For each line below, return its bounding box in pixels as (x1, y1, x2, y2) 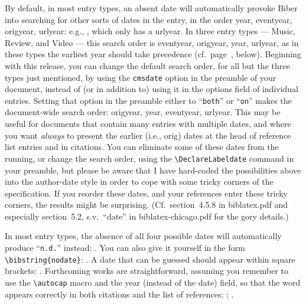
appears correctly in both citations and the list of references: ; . (5, 287, 234, 300)
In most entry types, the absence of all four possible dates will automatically (5, 230, 282, 242)
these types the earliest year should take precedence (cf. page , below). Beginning (5, 48, 301, 60)
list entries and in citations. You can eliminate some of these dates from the (5, 140, 279, 153)
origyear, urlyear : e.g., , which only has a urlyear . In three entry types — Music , (5, 25, 295, 37)
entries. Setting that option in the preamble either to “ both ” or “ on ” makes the (5, 94, 292, 106)
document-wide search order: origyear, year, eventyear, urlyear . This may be (5, 106, 281, 118)
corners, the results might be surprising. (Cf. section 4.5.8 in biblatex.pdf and (5, 198, 288, 211)
